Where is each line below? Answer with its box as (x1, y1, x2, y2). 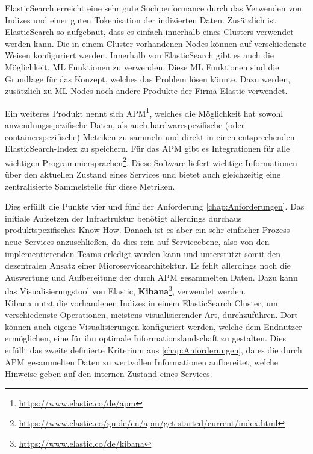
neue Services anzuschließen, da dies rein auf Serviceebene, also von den (5, 235, 270, 247)
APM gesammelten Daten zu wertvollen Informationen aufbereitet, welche (5, 355, 279, 368)
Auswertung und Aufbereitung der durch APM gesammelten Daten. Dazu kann (5, 270, 298, 283)
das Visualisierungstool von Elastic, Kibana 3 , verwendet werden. (5, 283, 246, 297)
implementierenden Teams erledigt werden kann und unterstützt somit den (5, 247, 281, 260)
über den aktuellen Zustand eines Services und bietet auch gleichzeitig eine (5, 168, 281, 181)
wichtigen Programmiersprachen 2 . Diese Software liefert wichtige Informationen (5, 154, 297, 169)
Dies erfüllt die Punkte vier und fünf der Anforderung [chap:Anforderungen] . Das (5, 200, 305, 213)
